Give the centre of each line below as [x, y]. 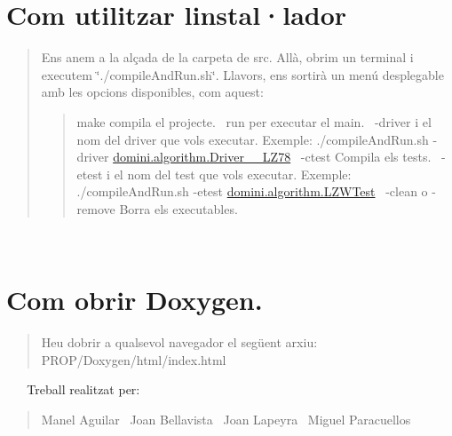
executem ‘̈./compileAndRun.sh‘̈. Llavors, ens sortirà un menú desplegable [242, 74]
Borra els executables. [178, 208]
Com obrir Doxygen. [135, 300]
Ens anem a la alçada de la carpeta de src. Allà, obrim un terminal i [227, 57]
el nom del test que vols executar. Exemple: [233, 174]
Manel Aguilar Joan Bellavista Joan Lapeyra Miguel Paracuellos [226, 419]
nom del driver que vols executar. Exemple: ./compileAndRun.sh [253, 139]
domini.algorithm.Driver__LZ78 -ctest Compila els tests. [272, 157]
